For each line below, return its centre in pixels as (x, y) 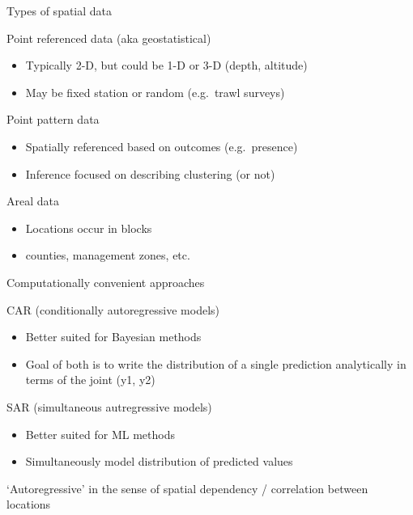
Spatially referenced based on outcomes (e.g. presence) (162, 146)
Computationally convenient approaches (106, 282)
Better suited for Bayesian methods (113, 337)
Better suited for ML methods (100, 434)
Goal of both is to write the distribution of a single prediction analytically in (216, 363)
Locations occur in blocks (89, 228)
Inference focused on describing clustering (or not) (150, 173)
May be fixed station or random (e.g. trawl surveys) (155, 92)
